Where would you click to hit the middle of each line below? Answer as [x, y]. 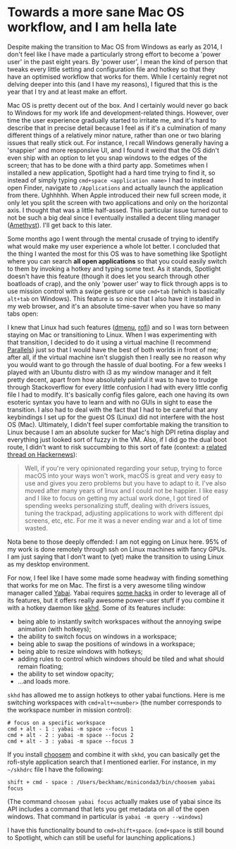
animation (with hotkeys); [54, 628]
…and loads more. [44, 681]
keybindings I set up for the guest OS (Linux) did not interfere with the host [116, 417]
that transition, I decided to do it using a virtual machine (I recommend [109, 342]
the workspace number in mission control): [69, 709]
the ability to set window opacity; [66, 674]
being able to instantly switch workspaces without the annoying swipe [119, 621]
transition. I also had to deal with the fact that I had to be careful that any [113, 409]
